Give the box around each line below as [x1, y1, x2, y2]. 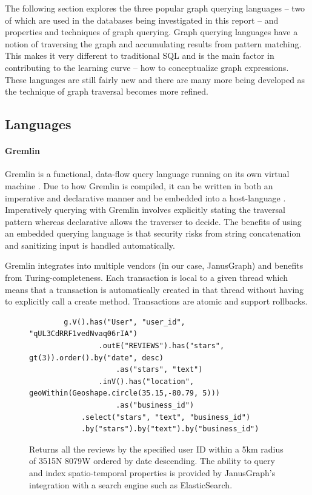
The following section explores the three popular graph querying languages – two [5, 2, 305, 14]
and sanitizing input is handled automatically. [5, 238, 175, 251]
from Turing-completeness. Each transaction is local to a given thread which [5, 271, 288, 284]
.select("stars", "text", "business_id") [81, 412, 251, 422]
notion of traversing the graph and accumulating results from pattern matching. [5, 37, 302, 50]
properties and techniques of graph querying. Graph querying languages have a [5, 25, 298, 38]
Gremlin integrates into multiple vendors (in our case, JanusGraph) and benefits [5, 259, 304, 272]
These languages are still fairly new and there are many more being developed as [5, 73, 305, 86]
